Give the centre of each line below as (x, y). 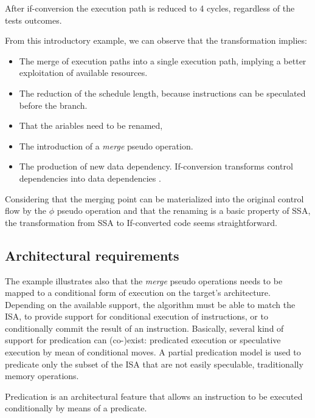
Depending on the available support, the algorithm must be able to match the (150, 304)
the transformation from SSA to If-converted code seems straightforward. (141, 222)
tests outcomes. (33, 20)
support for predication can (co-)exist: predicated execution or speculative (143, 340)
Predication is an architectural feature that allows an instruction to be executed (154, 396)
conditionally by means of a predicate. (76, 408)
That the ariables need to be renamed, (91, 125)
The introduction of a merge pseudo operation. (106, 146)
